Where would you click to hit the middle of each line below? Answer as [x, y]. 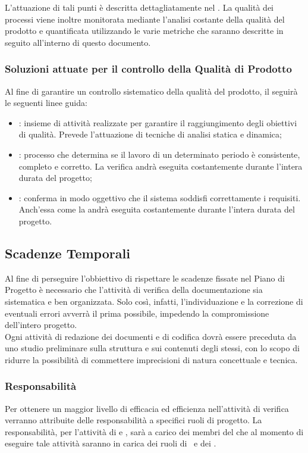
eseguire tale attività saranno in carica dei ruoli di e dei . [111, 443]
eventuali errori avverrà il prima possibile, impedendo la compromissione [137, 313]
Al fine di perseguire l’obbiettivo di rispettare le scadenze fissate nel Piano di [145, 278]
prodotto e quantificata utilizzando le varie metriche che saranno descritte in [144, 31]
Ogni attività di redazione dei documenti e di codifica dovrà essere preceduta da [151, 336]
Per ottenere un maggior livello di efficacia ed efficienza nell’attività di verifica [147, 408]
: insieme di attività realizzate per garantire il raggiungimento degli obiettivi [158, 122]
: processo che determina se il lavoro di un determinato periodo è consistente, [159, 154]
